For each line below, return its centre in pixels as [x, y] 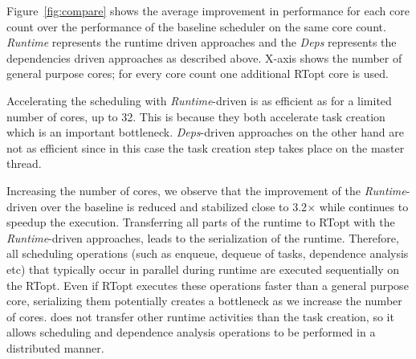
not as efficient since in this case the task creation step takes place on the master [206, 147]
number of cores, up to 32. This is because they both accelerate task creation [196, 116]
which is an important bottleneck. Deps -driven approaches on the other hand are [205, 132]
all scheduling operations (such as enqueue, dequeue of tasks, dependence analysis [208, 253]
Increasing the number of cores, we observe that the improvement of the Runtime [206, 190]
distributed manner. [55, 347]
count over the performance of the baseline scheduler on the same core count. [196, 26]
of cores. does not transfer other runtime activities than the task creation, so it [200, 316]
